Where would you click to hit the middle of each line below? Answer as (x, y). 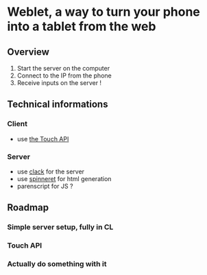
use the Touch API (43, 139)
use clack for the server (50, 171)
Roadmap (28, 207)
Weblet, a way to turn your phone (104, 12)
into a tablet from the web (82, 26)
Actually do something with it (57, 264)
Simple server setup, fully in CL (60, 227)
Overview (28, 52)
